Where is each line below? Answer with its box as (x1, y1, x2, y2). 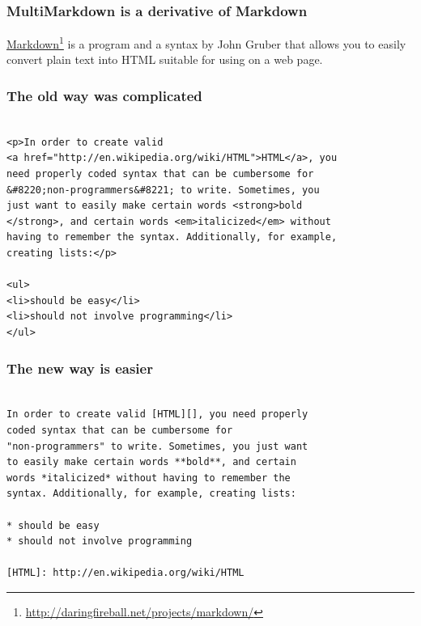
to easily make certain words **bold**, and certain (6, 456, 296, 468)
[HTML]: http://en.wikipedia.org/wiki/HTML (6, 567, 245, 579)
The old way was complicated (6, 85, 202, 105)
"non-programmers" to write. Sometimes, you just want (6, 440, 308, 452)
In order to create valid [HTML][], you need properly (6, 408, 308, 421)
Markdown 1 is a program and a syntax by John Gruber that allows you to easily (6, 33, 406, 52)
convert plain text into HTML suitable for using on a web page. (6, 51, 323, 68)
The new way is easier (6, 357, 153, 378)
